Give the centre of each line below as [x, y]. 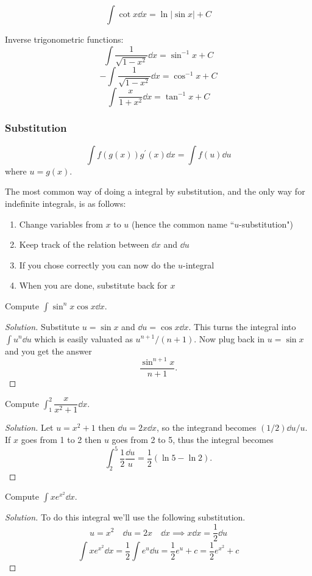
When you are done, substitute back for [93, 285]
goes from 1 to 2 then [61, 439]
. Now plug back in [229, 338]
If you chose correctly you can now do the [97, 265]
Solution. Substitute [42, 326]
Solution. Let [29, 427]
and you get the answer [48, 351]
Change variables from [61, 224]
